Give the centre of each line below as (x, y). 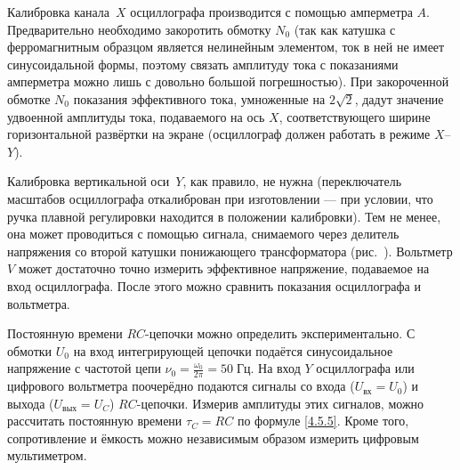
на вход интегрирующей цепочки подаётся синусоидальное (233, 350)
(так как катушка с (345, 29)
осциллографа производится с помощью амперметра (271, 12)
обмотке (29, 98)
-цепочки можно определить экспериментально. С (280, 333)
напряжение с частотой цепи (84, 368)
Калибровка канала (59, 12)
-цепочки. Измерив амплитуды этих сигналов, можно (280, 403)
